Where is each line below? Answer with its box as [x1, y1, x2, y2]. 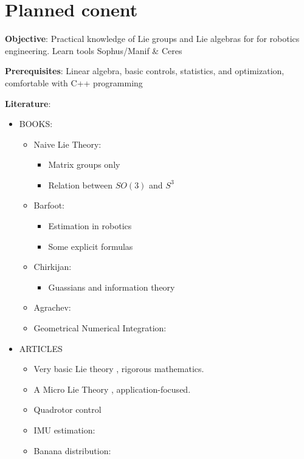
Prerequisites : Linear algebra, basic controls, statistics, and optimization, [5, 64, 285, 77]
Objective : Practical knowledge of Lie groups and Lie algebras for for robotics [5, 32, 300, 45]
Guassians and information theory [48, 280, 175, 293]
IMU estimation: [33, 424, 95, 436]
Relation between [48, 178, 112, 191]
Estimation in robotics [48, 219, 132, 232]
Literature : [5, 97, 51, 109]
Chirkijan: [33, 260, 72, 273]
